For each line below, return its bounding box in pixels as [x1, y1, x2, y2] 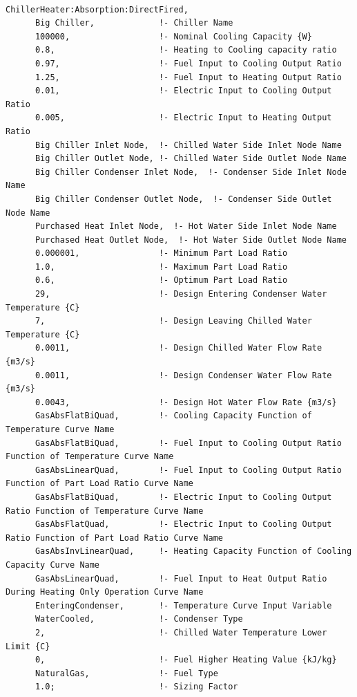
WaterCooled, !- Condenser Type [35, 614, 243, 624]
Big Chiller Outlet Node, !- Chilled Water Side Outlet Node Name [35, 154, 347, 164]
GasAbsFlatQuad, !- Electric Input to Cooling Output [35, 519, 332, 530]
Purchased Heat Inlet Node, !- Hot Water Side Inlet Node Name [35, 221, 337, 232]
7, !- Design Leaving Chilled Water [35, 316, 312, 326]
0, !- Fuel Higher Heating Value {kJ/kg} [35, 655, 337, 665]
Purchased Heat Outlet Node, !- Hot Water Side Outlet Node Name [35, 234, 347, 245]
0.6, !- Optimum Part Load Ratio [35, 275, 288, 286]
